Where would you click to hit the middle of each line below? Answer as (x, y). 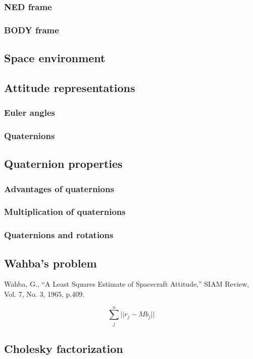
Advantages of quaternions (59, 188)
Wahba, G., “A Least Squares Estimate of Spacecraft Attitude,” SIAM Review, (127, 284)
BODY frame (32, 30)
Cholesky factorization (64, 349)
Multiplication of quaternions (65, 212)
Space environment (55, 58)
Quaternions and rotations (59, 235)
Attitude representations (70, 87)
